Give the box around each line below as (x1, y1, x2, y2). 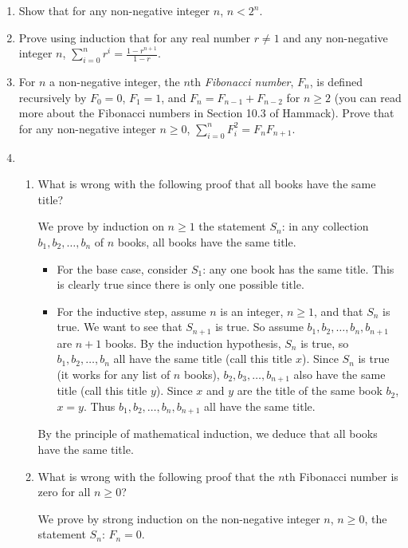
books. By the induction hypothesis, (104, 334, 281, 351)
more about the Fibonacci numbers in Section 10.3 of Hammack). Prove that (18, 104, 394, 121)
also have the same (293, 365, 386, 382)
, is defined (309, 73, 363, 89)
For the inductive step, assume (57, 302, 206, 319)
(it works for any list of (57, 365, 171, 382)
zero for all (37, 483, 91, 500)
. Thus (83, 398, 116, 414)
